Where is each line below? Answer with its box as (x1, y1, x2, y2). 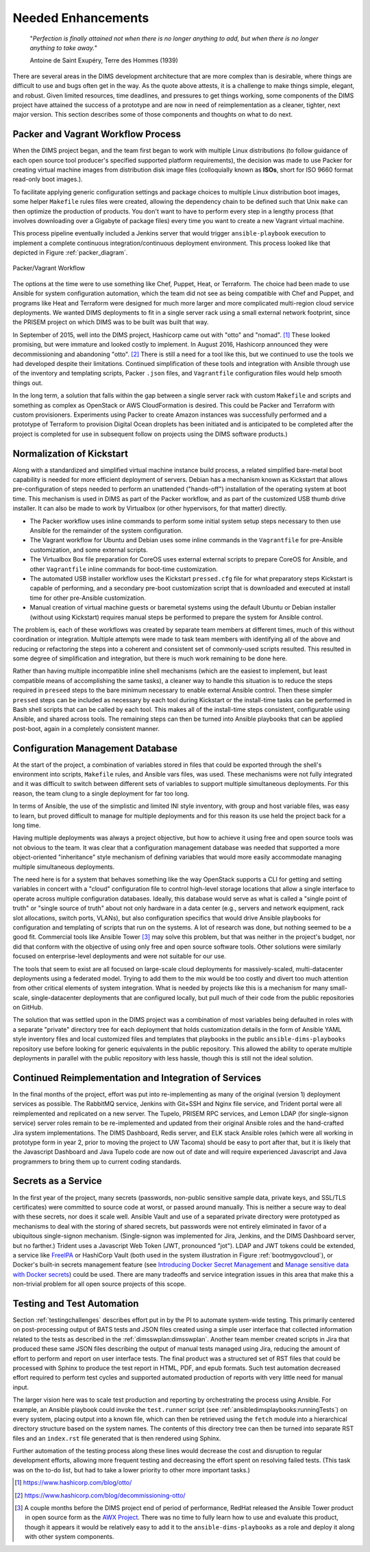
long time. (12, 821, 41, 830)
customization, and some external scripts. (29, 546, 149, 554)
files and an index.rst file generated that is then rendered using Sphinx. (12, 1434, 221, 1442)
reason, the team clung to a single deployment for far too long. (12, 789, 190, 798)
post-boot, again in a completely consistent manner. (12, 724, 160, 732)
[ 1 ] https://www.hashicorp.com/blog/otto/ (14, 1479, 132, 1487)
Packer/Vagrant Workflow (12, 264, 86, 273)
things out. (12, 378, 43, 387)
